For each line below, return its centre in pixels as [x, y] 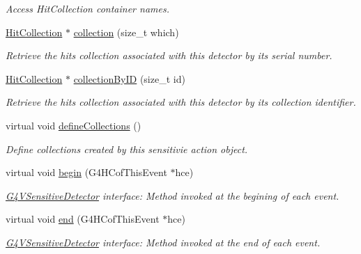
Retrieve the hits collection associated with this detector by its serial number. [169, 55]
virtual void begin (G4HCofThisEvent [86, 172]
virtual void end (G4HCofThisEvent [83, 219]
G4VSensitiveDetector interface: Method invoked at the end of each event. [163, 242]
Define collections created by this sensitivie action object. [127, 149]
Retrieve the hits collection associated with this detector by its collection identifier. [181, 102]
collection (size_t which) [126, 32]
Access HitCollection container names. [87, 8]
